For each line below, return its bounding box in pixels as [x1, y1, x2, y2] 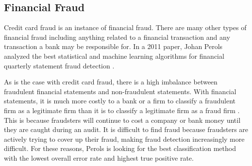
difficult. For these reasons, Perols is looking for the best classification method [4, 143, 236, 153]
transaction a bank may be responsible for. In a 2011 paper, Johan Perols [4, 41, 223, 51]
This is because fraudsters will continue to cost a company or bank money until [4, 115, 241, 125]
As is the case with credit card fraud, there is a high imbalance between [4, 77, 218, 87]
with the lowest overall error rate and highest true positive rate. [4, 152, 194, 163]
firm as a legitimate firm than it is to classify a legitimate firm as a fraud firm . [4, 105, 240, 115]
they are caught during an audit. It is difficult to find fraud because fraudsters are [4, 124, 249, 134]
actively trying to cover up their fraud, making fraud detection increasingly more [4, 133, 245, 144]
